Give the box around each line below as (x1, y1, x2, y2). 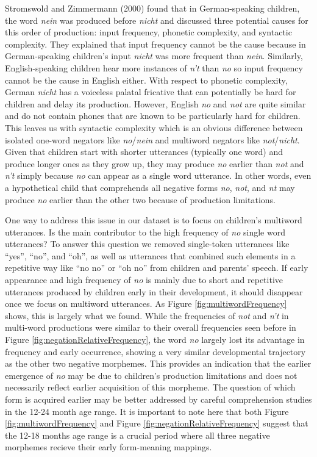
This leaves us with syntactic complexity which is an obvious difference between (5, 121, 303, 134)
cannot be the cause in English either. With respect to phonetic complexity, (5, 73, 288, 86)
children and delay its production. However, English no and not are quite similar (5, 97, 306, 110)
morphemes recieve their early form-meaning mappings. (5, 441, 212, 453)
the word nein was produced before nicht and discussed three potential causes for (5, 13, 308, 26)
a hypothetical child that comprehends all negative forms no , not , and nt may (5, 181, 295, 193)
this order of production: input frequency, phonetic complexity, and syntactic (5, 26, 292, 38)
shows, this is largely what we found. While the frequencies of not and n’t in (5, 309, 289, 322)
